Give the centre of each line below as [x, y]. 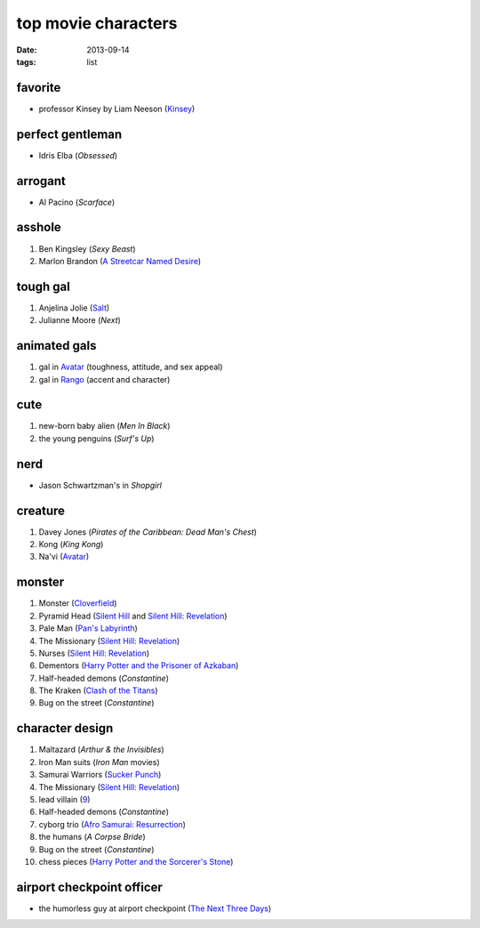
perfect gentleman [69, 134]
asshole [39, 227]
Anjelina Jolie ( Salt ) [74, 308]
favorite [39, 88]
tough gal [43, 286]
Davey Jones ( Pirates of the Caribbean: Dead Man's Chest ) [148, 532]
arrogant [41, 181]
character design [65, 728]
